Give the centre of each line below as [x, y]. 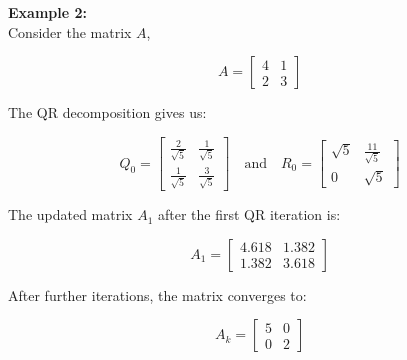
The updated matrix [70, 214]
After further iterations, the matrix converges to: [157, 294]
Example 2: [47, 12]
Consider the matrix [70, 31]
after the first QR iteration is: [249, 214]
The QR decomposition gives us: [107, 112]
